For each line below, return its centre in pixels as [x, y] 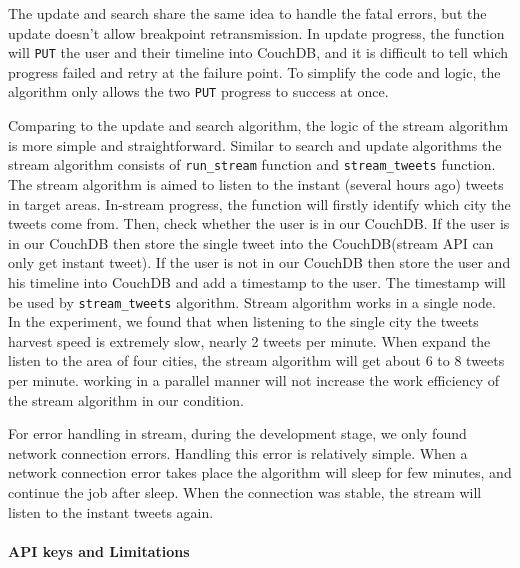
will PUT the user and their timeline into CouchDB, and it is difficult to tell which [258, 52]
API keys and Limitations [99, 550]
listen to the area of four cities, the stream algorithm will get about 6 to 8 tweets [256, 360]
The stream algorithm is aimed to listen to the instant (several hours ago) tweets [256, 183]
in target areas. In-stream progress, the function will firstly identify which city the [259, 203]
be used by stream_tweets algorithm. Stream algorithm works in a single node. [252, 301]
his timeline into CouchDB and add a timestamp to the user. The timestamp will [257, 281]
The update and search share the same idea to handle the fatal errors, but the [247, 13]
